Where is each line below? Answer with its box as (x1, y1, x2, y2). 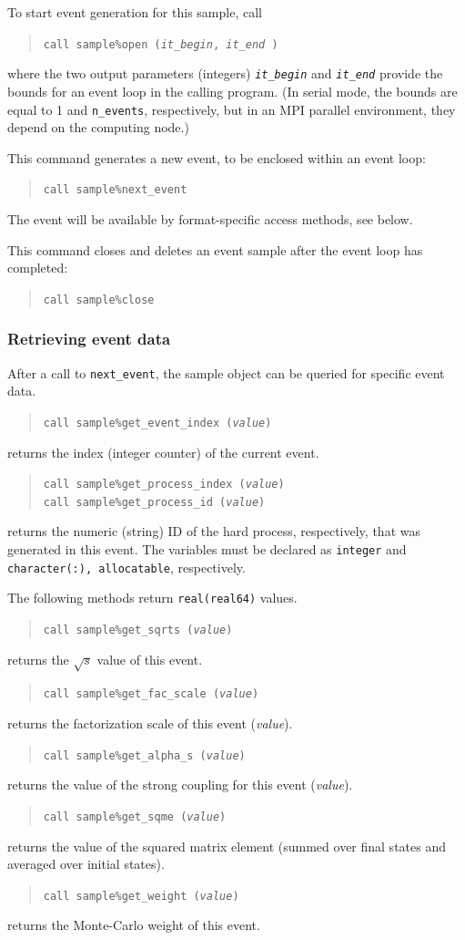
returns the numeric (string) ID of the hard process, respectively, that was (7, 522, 420, 541)
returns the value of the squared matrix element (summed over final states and (7, 836, 446, 855)
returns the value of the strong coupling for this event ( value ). (7, 775, 353, 794)
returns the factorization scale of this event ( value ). (7, 714, 293, 733)
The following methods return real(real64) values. (7, 588, 298, 607)
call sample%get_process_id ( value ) (43, 495, 266, 509)
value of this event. (96, 649, 203, 668)
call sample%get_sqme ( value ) (43, 810, 227, 823)
